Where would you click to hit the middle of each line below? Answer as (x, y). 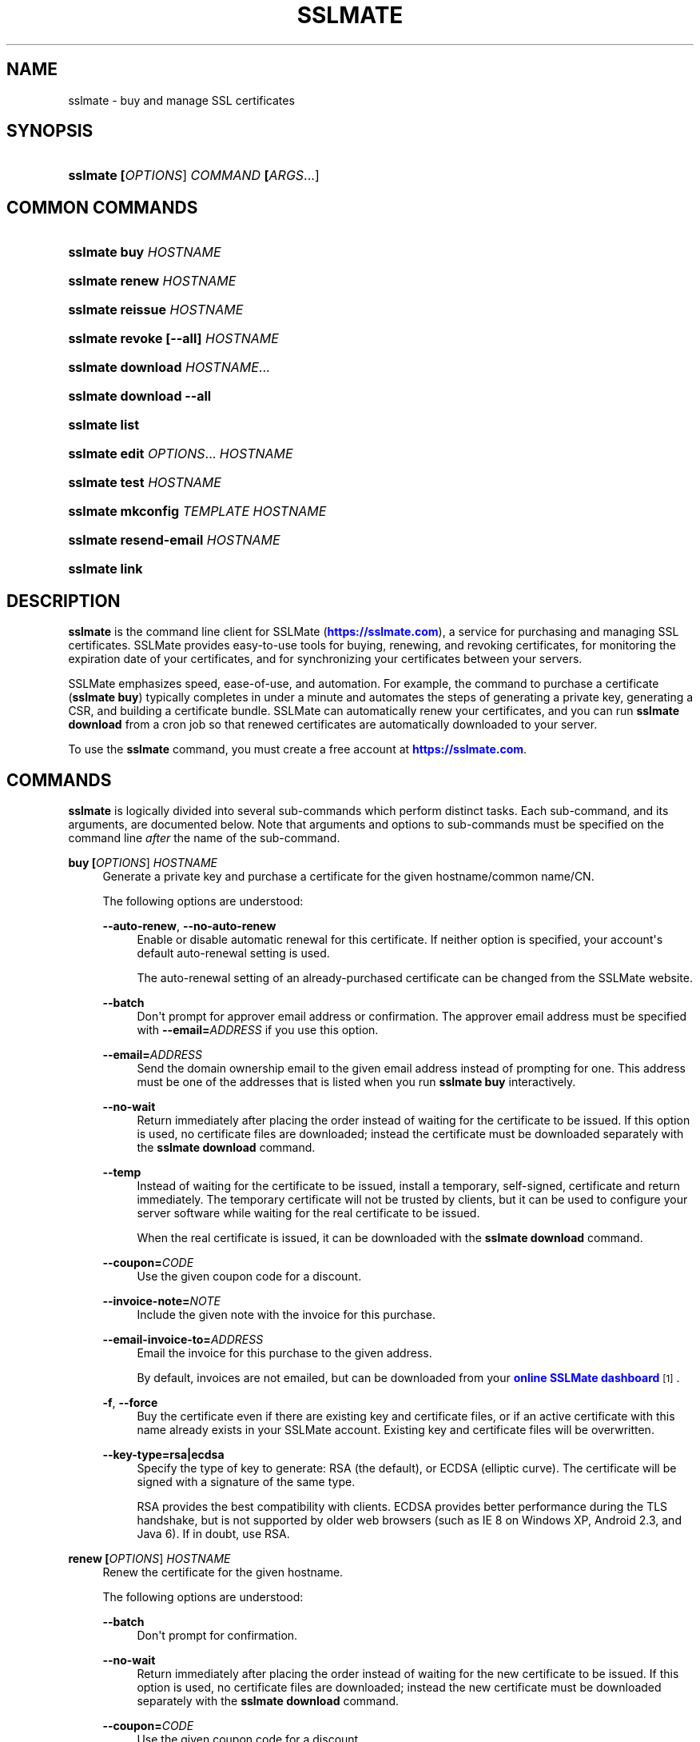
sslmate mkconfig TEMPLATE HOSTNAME (197, 511)
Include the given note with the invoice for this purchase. (286, 1314)
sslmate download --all (140, 396)
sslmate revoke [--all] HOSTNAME (173, 339)
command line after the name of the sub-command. (204, 837)
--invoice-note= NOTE (161, 1301)
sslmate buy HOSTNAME (145, 252)
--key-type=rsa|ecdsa (163, 1454)
